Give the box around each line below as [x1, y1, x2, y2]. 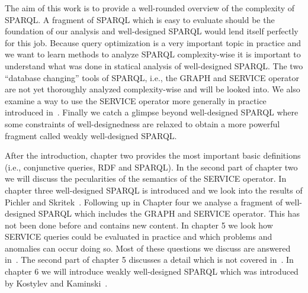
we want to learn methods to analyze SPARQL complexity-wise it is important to [5, 48, 301, 60]
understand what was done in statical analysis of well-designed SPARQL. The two [5, 59, 303, 72]
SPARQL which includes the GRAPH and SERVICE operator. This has [38, 207, 300, 220]
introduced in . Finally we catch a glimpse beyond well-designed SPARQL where [5, 106, 299, 118]
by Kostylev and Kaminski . [5, 276, 108, 289]
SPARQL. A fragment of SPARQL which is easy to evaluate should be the [5, 13, 275, 25]
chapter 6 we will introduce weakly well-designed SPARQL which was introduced [5, 265, 299, 278]
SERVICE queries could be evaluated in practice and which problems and [5, 230, 272, 243]
